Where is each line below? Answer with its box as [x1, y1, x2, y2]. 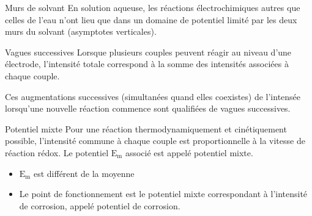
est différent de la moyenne [33, 167, 135, 179]
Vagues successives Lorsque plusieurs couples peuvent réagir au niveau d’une [5, 45, 292, 58]
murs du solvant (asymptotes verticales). [5, 25, 157, 38]
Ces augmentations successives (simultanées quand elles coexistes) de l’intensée [5, 90, 301, 103]
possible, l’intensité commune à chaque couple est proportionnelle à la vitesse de [5, 134, 305, 147]
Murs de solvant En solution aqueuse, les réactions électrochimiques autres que [5, 1, 300, 13]
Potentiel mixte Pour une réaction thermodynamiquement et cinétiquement [5, 122, 287, 135]
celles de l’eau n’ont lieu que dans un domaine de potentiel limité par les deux [5, 13, 297, 26]
